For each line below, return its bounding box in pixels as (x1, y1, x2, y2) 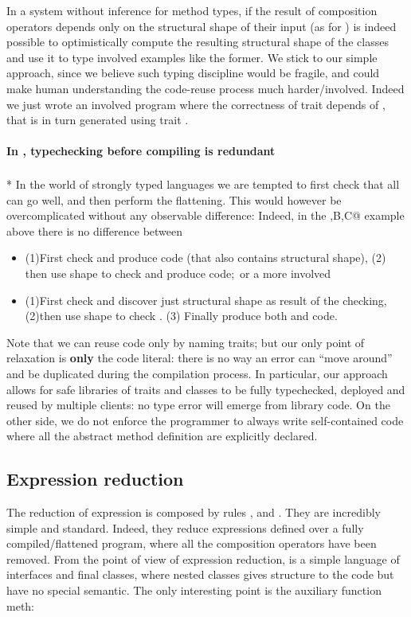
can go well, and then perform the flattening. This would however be (6, 191, 342, 208)
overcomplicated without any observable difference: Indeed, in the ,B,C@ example (6, 207, 405, 224)
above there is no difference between (6, 222, 183, 239)
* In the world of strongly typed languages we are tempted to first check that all (6, 176, 400, 192)
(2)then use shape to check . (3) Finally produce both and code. (25, 307, 338, 324)
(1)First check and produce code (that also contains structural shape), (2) (25, 249, 386, 266)
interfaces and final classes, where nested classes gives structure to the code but (6, 566, 394, 583)
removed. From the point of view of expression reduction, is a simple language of (6, 550, 400, 567)
